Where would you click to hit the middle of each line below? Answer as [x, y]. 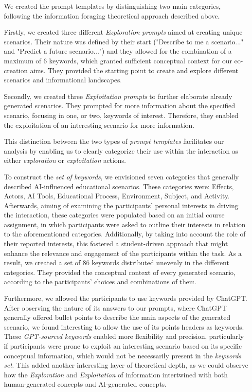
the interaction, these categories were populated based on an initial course [114, 215]
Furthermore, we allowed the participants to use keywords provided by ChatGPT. [126, 298]
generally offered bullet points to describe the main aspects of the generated [117, 317]
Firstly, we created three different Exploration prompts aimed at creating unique [123, 32]
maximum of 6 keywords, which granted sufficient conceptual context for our [118, 60]
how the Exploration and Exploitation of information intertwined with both [116, 374]
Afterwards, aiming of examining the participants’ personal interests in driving [121, 205]
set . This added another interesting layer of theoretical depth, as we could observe [126, 365]
